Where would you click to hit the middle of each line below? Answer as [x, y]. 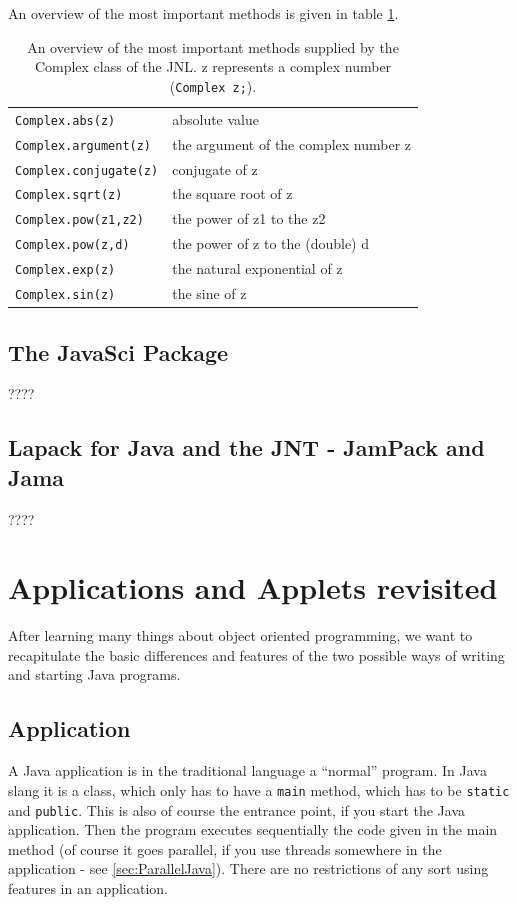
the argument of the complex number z [292, 143]
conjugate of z [215, 168]
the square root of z [232, 193]
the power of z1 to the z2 [249, 218]
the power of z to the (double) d [270, 243]
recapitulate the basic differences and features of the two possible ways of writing [256, 654]
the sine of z [209, 293]
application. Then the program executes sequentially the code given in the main [253, 829]
